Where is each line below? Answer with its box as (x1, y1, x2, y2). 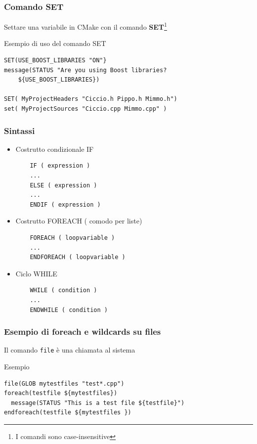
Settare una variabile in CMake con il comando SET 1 (4, 20, 167, 32)
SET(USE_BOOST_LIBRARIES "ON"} (4, 57, 107, 64)
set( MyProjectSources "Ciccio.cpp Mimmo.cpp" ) (4, 105, 167, 113)
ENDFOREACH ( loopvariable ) (30, 254, 126, 261)
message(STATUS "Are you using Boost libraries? (4, 66, 167, 74)
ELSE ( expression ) (30, 181, 97, 189)
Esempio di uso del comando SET (4, 38, 106, 48)
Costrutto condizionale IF (15, 143, 94, 154)
